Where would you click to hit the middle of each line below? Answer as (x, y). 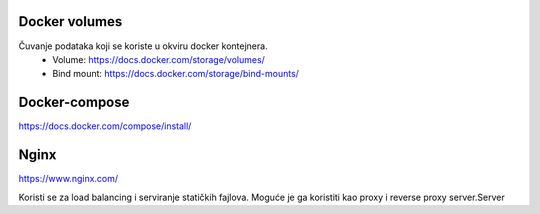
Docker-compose (74, 102)
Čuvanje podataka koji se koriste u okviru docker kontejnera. (143, 46)
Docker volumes (70, 21)
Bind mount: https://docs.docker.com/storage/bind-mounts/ (176, 74)
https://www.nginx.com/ (68, 179)
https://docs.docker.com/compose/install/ (105, 126)
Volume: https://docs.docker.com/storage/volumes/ (158, 59)
